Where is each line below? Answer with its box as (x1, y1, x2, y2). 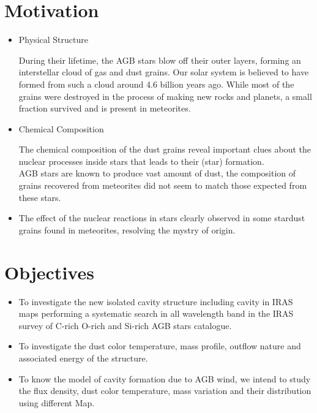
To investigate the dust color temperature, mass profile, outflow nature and (18, 339, 301, 352)
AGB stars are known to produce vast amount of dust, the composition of (18, 167, 296, 180)
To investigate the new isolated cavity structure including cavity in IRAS (18, 295, 293, 308)
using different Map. (18, 396, 95, 409)
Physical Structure (18, 33, 88, 46)
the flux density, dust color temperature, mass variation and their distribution (18, 384, 311, 397)
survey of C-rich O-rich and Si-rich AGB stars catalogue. (18, 319, 232, 332)
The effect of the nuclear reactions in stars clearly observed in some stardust (18, 211, 305, 224)
